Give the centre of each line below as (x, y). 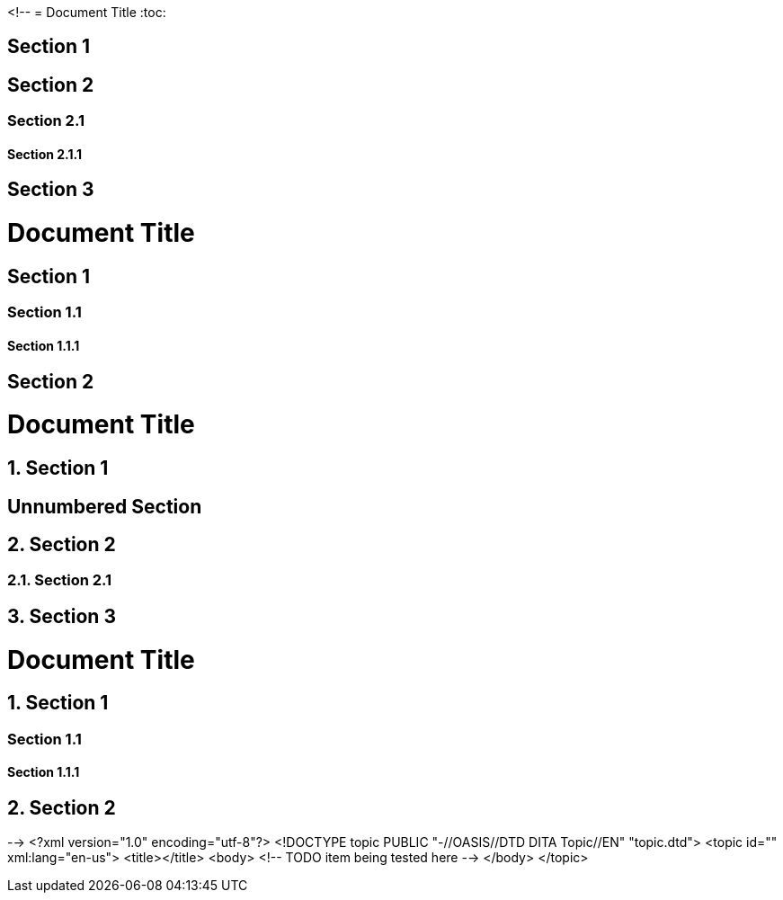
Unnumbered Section (105, 506)
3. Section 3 (62, 616)
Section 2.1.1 (44, 154)
